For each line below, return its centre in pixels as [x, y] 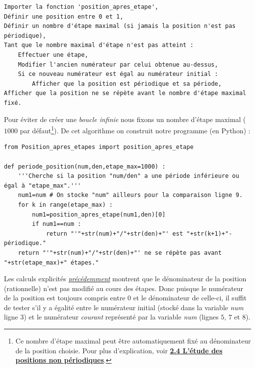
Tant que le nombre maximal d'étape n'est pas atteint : [99, 45]
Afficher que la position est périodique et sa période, [127, 84]
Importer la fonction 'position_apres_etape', [81, 7]
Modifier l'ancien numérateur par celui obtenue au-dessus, [118, 64]
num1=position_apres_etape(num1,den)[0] [99, 214]
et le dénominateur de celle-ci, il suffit [190, 298]
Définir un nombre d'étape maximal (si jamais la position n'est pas [120, 26]
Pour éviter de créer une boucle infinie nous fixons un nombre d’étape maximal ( [125, 119]
